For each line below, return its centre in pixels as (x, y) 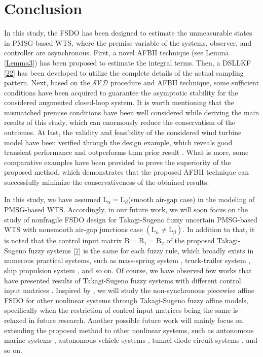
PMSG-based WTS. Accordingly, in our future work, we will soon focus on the (126, 209)
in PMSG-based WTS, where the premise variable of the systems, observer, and (128, 42)
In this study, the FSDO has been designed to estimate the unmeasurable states (128, 33)
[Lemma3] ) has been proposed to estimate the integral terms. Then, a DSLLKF (128, 62)
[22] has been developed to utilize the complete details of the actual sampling (124, 72)
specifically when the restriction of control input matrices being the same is (121, 310)
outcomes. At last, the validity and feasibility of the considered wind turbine (123, 132)
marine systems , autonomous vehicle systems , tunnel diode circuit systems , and (131, 340)
